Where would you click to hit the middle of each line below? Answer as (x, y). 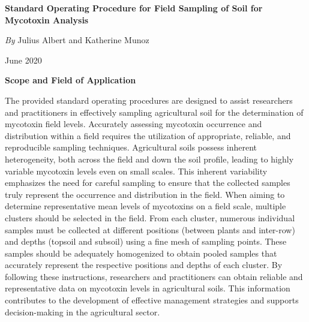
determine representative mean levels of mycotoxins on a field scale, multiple (145, 206)
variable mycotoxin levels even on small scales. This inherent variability (136, 171)
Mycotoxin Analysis (47, 19)
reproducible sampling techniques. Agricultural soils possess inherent (131, 147)
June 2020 (23, 60)
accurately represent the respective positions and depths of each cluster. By (144, 265)
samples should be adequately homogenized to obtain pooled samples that (141, 253)
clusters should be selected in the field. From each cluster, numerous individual (150, 217)
